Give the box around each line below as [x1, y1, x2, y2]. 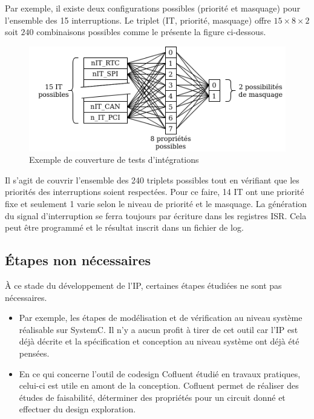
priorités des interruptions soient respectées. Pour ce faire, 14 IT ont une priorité [5, 185, 304, 198]
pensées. [19, 346, 50, 359]
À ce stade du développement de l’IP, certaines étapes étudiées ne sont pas [5, 279, 282, 291]
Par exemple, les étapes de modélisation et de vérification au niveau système [19, 311, 303, 324]
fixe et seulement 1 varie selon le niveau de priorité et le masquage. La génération [5, 197, 307, 209]
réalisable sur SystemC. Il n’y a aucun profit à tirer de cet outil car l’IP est [19, 323, 298, 335]
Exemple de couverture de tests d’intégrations [29, 153, 199, 166]
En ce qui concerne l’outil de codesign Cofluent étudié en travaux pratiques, [19, 367, 301, 380]
